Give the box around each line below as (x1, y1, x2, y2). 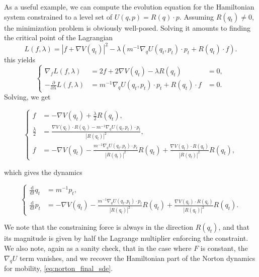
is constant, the (200, 242, 248, 253)
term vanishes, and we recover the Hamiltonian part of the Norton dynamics (20, 252, 255, 263)
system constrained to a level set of (4, 11, 112, 22)
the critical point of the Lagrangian (4, 32, 113, 43)
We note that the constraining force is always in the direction (4, 222, 194, 232)
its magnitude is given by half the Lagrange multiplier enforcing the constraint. (4, 233, 248, 243)
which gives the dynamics (4, 166, 82, 177)
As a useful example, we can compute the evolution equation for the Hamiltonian (4, 2, 254, 12)
